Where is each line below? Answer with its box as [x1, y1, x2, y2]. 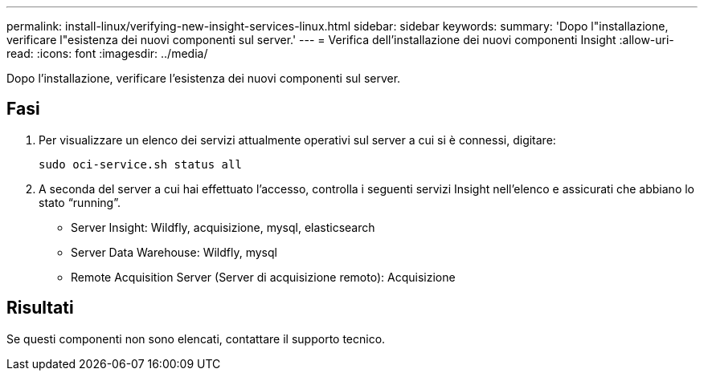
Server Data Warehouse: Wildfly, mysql [71, 245, 277, 259]
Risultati [6, 298, 74, 318]
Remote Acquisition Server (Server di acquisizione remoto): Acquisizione [71, 270, 456, 284]
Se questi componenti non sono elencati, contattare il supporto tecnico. [6, 331, 386, 346]
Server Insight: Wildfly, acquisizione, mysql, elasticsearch [71, 220, 375, 234]
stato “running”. [39, 195, 121, 209]
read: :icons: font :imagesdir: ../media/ [6, 47, 208, 60]
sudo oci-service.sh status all [39, 157, 242, 171]
